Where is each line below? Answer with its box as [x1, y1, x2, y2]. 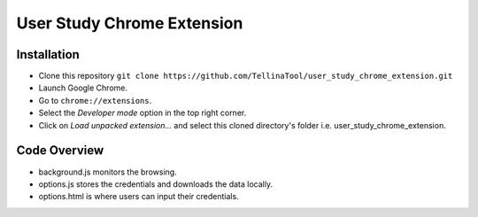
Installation [16, 47, 80, 62]
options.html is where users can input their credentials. [38, 191, 239, 202]
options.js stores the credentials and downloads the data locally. [38, 178, 274, 190]
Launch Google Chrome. [38, 82, 128, 93]
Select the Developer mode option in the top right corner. [38, 107, 247, 119]
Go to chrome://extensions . [38, 95, 152, 105]
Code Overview [16, 143, 104, 159]
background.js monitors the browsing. [38, 167, 177, 177]
